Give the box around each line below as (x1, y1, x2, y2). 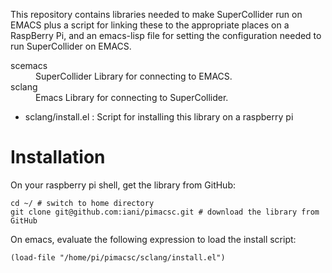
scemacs (10, 60, 48, 71)
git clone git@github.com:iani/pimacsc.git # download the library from (10, 207, 320, 217)
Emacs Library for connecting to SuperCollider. (35, 92, 229, 103)
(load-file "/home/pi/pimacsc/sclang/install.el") (10, 252, 226, 263)
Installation (10, 146, 106, 169)
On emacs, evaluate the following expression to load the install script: (10, 233, 297, 245)
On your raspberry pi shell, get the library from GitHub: (10, 179, 237, 191)
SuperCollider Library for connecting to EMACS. (35, 70, 233, 82)
